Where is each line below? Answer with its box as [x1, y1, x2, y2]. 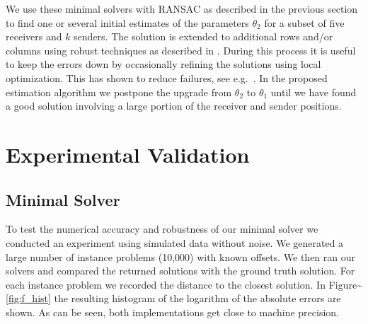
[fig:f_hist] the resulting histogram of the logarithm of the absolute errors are [6, 291, 341, 306]
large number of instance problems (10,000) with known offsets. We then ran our [6, 249, 356, 264]
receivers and [6, 29, 62, 44]
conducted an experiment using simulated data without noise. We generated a [6, 235, 344, 250]
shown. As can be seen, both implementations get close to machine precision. [6, 304, 340, 319]
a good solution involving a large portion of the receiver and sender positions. [6, 98, 342, 113]
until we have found [270, 84, 357, 99]
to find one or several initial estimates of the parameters [6, 15, 249, 30]
